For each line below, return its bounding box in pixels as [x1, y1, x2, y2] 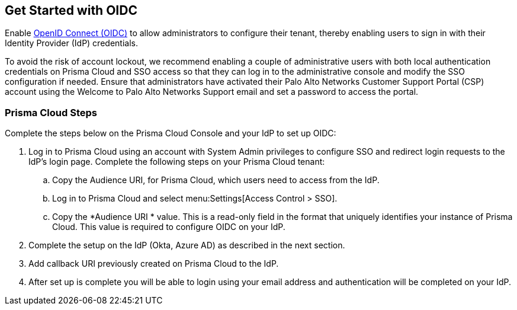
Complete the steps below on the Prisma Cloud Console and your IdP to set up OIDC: [5, 128, 336, 139]
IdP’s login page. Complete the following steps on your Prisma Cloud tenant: [28, 156, 325, 167]
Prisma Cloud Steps [5, 106, 97, 119]
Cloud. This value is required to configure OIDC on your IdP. [52, 222, 285, 232]
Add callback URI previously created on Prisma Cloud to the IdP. [28, 258, 279, 269]
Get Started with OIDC [5, 3, 137, 18]
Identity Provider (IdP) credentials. [5, 38, 138, 49]
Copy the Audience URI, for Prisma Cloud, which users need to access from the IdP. [52, 175, 380, 186]
